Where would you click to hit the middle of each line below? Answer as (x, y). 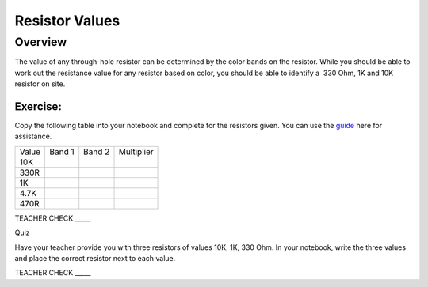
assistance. (33, 136)
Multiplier (136, 152)
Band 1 (62, 152)
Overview (41, 42)
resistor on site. (40, 84)
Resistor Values (67, 21)
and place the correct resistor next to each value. (95, 259)
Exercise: (38, 106)
